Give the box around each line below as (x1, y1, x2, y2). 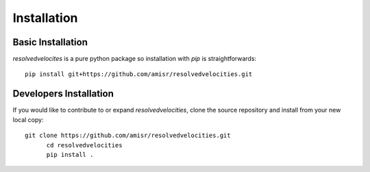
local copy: (12, 115, 44, 123)
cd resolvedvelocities (46, 141, 123, 149)
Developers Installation (12, 88, 114, 99)
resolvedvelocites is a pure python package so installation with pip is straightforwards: (12, 55, 257, 63)
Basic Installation (12, 36, 88, 48)
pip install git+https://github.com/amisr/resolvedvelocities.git (25, 71, 253, 78)
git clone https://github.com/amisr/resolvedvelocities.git (25, 132, 231, 140)
